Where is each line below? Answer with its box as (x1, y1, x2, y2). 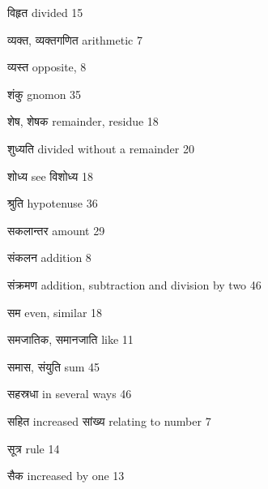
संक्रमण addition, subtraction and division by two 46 (7, 276, 262, 293)
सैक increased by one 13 (7, 467, 125, 484)
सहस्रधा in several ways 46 (7, 385, 132, 402)
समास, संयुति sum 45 (7, 358, 100, 375)
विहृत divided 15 (7, 4, 83, 20)
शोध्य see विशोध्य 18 (7, 167, 94, 184)
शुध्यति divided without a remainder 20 (7, 139, 194, 157)
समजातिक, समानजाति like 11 (7, 331, 134, 348)
